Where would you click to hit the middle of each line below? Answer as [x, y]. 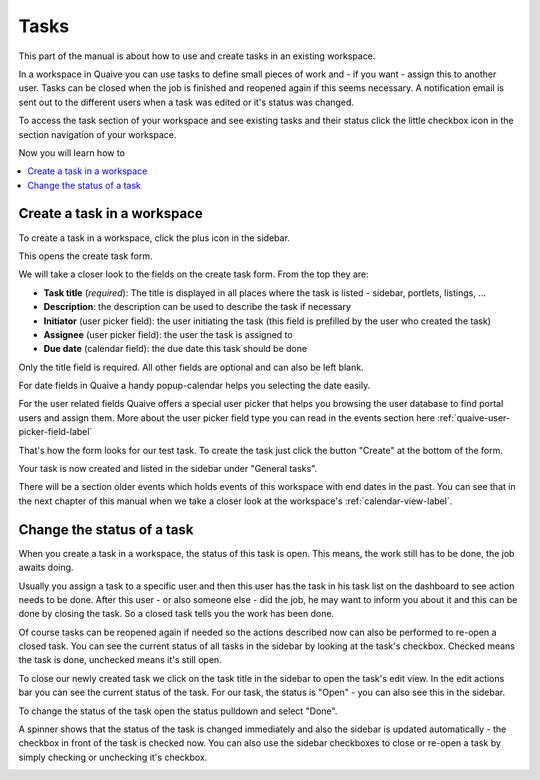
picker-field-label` [55, 432]
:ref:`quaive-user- [473, 417]
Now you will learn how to [71, 152]
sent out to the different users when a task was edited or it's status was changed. [186, 102]
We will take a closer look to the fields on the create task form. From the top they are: [193, 274]
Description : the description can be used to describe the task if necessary [197, 307]
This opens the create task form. [85, 256]
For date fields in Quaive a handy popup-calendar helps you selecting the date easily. [194, 386]
